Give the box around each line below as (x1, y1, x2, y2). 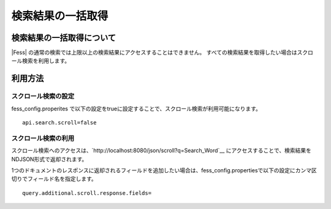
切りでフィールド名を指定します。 (11, 175, 97, 183)
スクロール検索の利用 (11, 134, 75, 142)
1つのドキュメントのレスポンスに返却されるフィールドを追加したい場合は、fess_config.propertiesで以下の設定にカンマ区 (11, 166, 317, 174)
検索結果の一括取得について (11, 32, 116, 43)
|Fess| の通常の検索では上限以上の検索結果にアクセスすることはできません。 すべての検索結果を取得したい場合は (11, 49, 297, 56)
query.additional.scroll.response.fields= (22, 189, 152, 196)
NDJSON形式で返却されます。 (11, 155, 88, 162)
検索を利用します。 (21, 57, 70, 64)
